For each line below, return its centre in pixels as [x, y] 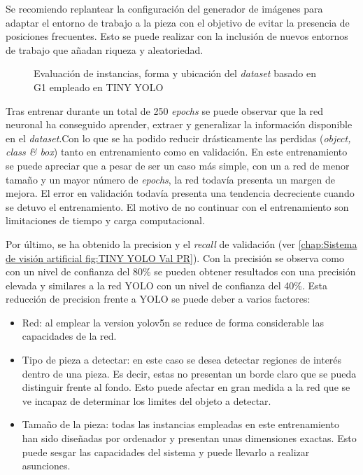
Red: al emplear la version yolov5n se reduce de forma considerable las [173, 322]
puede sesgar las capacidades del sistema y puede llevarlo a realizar [166, 452]
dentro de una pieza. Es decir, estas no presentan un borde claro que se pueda [189, 373]
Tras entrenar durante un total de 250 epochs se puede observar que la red [165, 110]
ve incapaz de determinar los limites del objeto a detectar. [147, 400]
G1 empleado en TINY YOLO [99, 87]
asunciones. [46, 466]
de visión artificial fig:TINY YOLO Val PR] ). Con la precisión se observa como [175, 257]
